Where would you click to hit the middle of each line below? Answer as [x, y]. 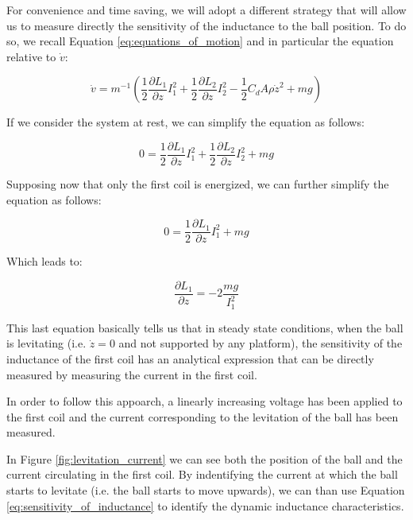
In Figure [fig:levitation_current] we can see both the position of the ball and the [205, 458]
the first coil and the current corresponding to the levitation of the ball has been [203, 416]
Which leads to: [44, 261]
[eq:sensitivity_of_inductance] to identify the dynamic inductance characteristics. [205, 505]
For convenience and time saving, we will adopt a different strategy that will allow [206, 10]
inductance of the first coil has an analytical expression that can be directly [190, 358]
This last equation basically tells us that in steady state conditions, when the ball [205, 327]
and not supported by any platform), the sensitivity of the [261, 343]
